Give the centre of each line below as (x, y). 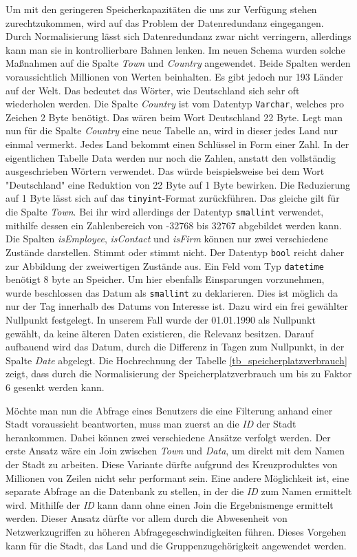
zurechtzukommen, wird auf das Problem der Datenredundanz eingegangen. (165, 22)
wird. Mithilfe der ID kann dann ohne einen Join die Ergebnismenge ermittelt (170, 504)
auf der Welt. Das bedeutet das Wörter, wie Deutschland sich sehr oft (153, 90)
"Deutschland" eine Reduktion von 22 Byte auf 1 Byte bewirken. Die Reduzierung (178, 184)
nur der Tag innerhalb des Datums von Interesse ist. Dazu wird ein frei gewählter (177, 306)
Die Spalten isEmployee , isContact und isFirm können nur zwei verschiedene (167, 239)
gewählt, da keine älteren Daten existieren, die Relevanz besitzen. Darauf (160, 333)
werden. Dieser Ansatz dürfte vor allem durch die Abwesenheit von (147, 518)
